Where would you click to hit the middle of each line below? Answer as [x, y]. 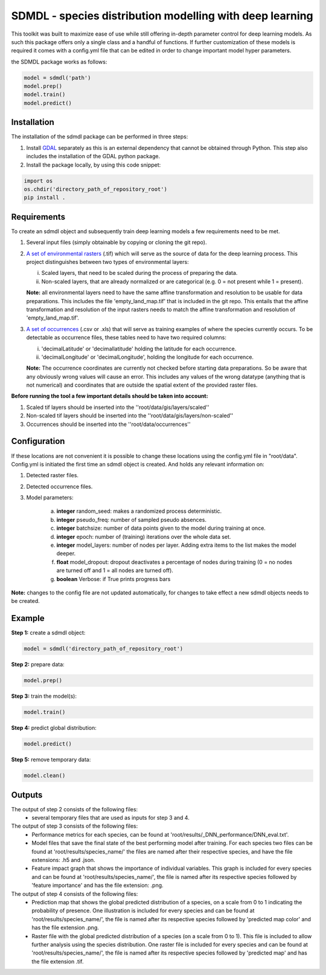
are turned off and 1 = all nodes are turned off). [115, 570]
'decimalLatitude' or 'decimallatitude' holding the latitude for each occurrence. [139, 349]
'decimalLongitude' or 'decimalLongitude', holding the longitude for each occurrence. [147, 357]
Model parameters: [50, 498]
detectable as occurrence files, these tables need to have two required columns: [126, 338]
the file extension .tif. [58, 961]
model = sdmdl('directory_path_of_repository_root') [104, 649]
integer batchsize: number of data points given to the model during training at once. [161, 528]
